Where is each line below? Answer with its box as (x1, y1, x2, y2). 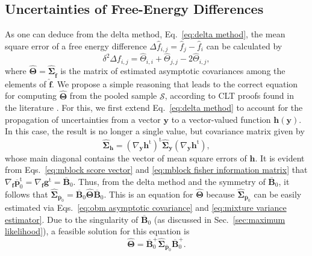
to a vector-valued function (171, 113, 271, 125)
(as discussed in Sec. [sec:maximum (154, 213, 285, 225)
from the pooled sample (69, 89, 157, 102)
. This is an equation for (104, 187, 193, 200)
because (206, 187, 235, 200)
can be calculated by (206, 39, 282, 52)
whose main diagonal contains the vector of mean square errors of (5, 151, 247, 164)
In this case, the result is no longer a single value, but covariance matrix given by (5, 125, 305, 137)
